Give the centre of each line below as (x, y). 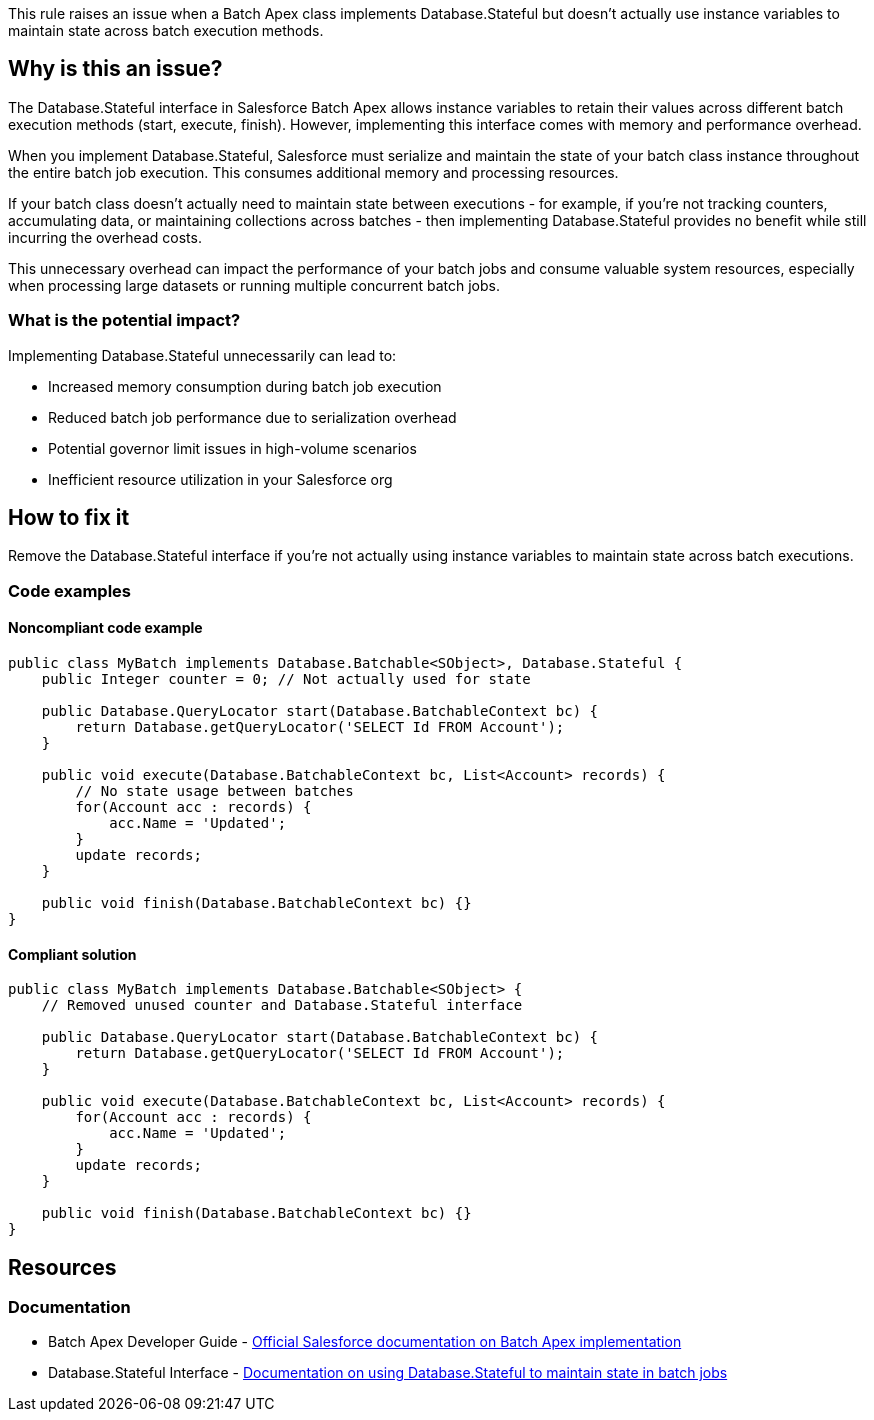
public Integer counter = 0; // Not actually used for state (286, 679)
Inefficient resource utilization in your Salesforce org (220, 479)
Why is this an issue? (115, 69)
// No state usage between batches (214, 791)
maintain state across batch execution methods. (166, 30)
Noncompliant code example (105, 628)
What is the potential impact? (124, 320)
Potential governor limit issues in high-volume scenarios (232, 448)
